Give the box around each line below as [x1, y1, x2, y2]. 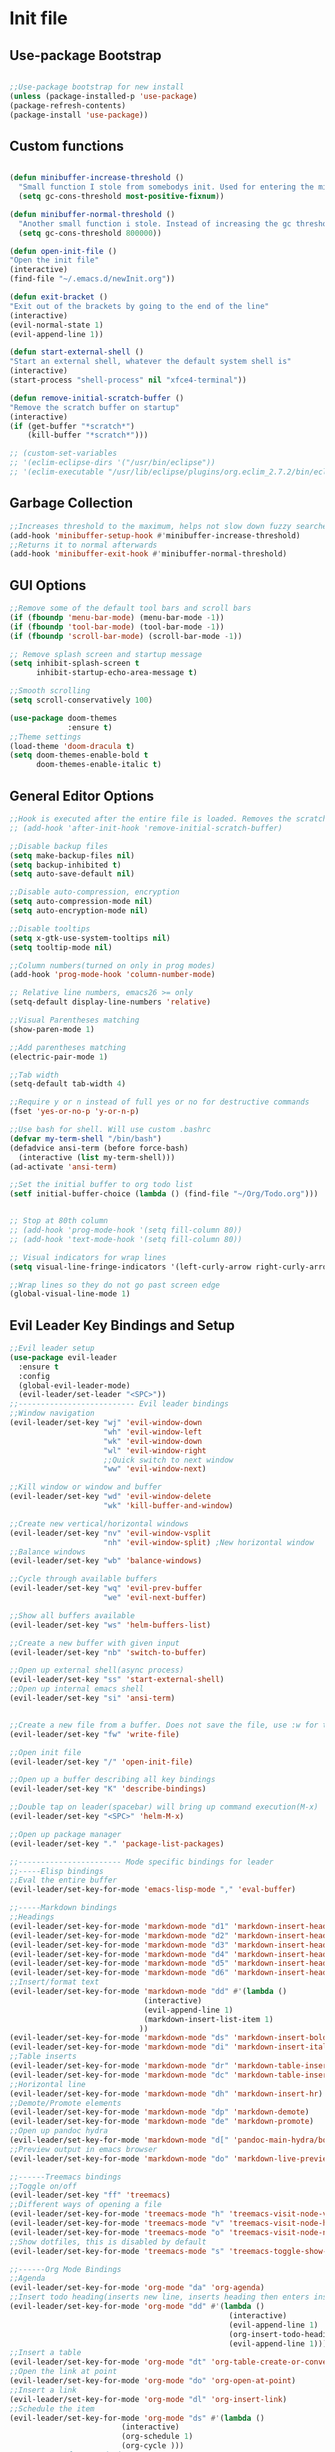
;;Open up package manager [9, 1829, 122, 1839]
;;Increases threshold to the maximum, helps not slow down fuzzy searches [9, 521, 332, 531]
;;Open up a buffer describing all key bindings [9, 1775, 216, 1785]
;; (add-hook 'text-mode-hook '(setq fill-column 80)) [9, 1234, 243, 1244]
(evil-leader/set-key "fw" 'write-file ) [9, 1729, 181, 1739]
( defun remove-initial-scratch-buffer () [9, 393, 185, 403]
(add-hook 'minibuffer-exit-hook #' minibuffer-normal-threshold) [9, 549, 287, 559]
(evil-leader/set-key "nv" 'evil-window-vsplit [9, 1528, 212, 1538]
